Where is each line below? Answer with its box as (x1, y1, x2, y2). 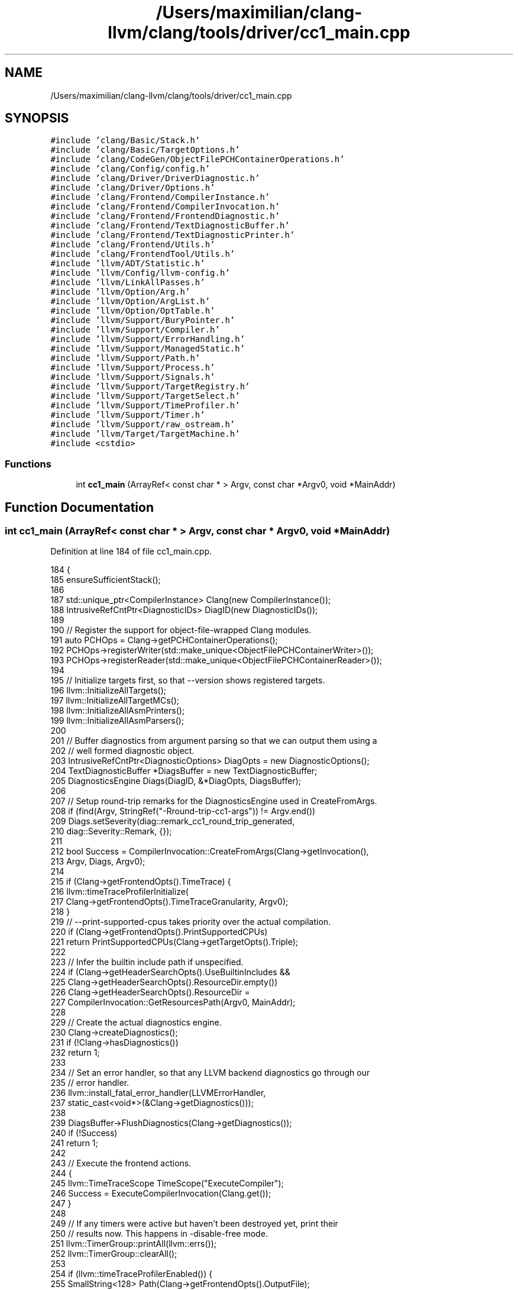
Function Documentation (5, 499, 154, 515)
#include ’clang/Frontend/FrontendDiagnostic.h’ (50, 211, 280, 221)
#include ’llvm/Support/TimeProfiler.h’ (50, 401, 240, 411)
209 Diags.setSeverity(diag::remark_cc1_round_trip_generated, (50, 816, 295, 827)
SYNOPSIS (5, 111, 69, 126)
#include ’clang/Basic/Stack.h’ (50, 136, 200, 146)
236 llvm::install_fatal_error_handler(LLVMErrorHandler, (50, 1088, 266, 1098)
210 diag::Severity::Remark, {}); (50, 826, 172, 837)
